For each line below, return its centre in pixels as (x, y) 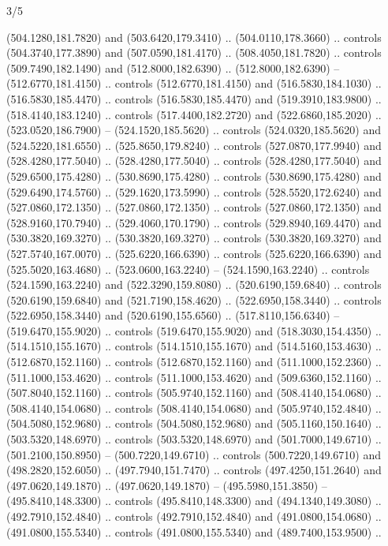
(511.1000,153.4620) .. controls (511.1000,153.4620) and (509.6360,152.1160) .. (194, 377)
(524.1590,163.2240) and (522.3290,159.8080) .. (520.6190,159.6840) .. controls (194, 284)
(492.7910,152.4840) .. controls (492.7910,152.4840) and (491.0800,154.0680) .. (194, 516)
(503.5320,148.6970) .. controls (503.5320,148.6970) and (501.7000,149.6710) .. (194, 439)
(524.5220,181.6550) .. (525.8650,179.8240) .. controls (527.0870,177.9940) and (194, 145)
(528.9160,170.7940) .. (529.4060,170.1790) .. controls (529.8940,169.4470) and (194, 222)
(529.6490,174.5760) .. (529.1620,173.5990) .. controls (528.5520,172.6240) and (194, 191)
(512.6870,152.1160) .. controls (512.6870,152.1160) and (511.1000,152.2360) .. (194, 362)
